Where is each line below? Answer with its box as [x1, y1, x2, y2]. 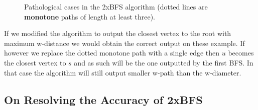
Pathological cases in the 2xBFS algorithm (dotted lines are [24, 1, 208, 11]
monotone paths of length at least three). [24, 11, 156, 21]
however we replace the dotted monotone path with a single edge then [4, 47, 220, 58]
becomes [228, 47, 254, 58]
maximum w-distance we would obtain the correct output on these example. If [4, 37, 245, 48]
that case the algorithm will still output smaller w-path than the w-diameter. [4, 67, 241, 77]
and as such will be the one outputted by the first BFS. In [74, 57, 253, 67]
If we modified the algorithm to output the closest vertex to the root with [4, 28, 231, 38]
